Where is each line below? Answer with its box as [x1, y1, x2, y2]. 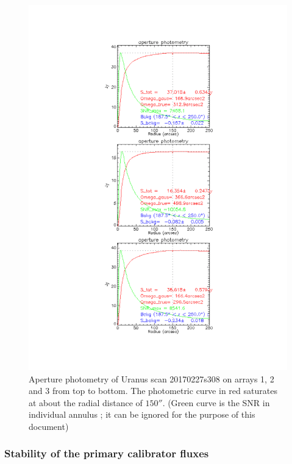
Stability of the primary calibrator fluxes [4, 446, 209, 461]
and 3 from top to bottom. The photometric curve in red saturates [29, 384, 277, 397]
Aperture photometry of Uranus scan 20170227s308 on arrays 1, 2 [29, 372, 274, 385]
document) [29, 420, 69, 432]
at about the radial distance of [29, 396, 143, 409]
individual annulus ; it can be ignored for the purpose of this [29, 408, 255, 421]
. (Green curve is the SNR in [162, 396, 270, 409]
